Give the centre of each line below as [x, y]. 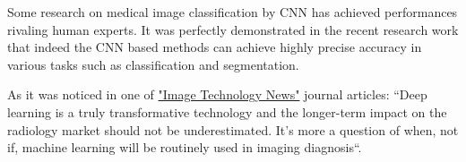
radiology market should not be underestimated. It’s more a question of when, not [233, 129]
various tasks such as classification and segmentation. [153, 64]
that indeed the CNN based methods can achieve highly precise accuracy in [215, 47]
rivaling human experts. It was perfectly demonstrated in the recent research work [233, 29]
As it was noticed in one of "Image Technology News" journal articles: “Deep [217, 94]
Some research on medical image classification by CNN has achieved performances [233, 12]
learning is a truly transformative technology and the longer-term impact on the [227, 111]
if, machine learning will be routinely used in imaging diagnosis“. [185, 147]
